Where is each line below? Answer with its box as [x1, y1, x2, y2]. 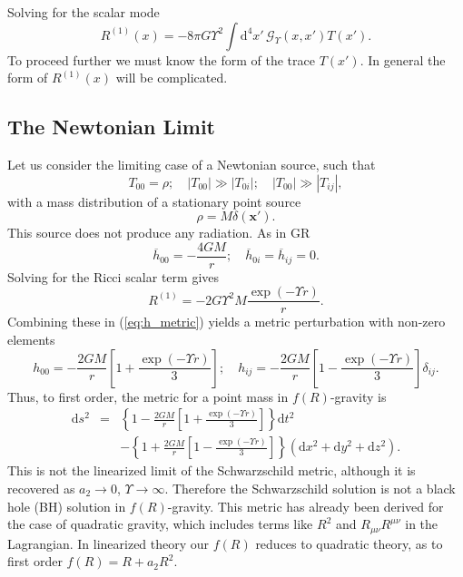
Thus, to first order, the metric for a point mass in [7, 386, 289, 406]
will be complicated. [115, 68, 228, 87]
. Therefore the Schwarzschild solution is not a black [164, 478, 456, 497]
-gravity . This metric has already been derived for [167, 496, 444, 515]
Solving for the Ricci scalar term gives [7, 267, 220, 286]
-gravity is [330, 386, 387, 406]
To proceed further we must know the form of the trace [7, 50, 315, 69]
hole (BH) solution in [7, 496, 126, 515]
